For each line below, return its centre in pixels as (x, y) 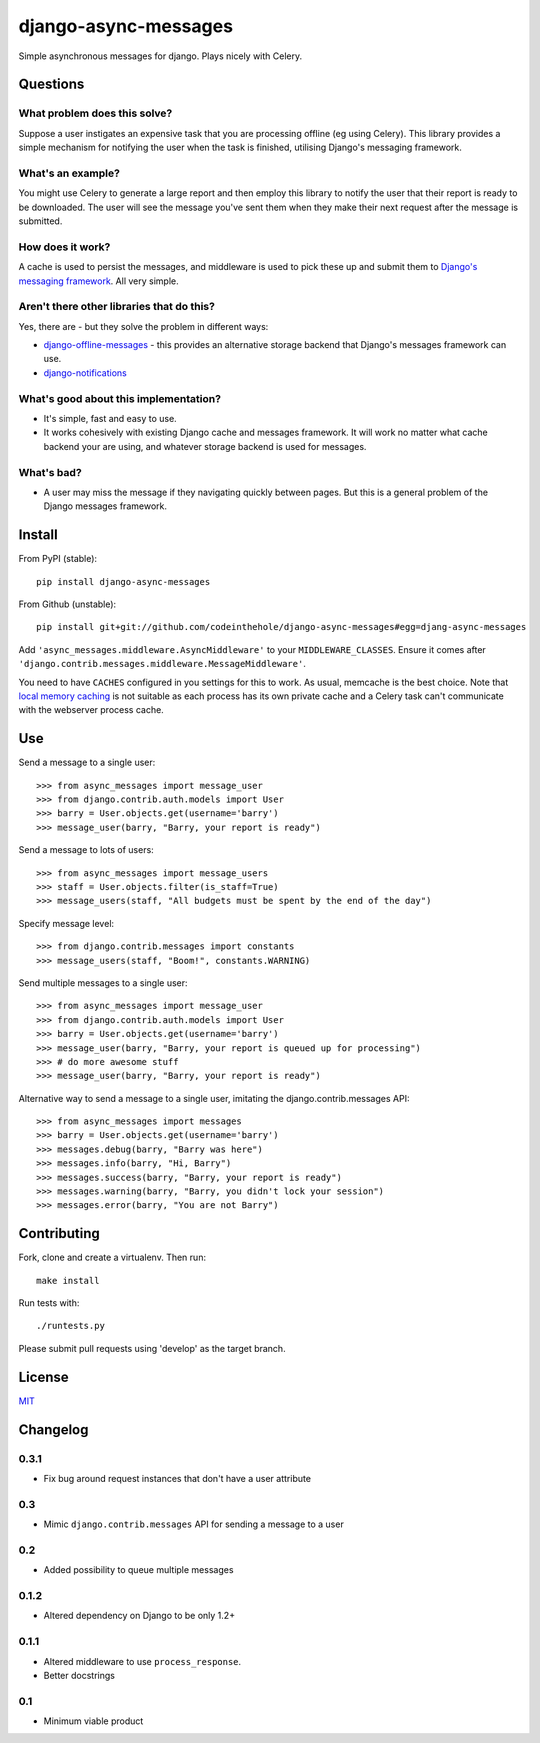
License (43, 1376)
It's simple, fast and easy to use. (110, 418)
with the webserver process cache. (91, 710)
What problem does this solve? (95, 113)
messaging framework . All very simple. (98, 281)
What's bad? (50, 472)
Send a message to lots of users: (86, 850)
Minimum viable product (93, 1721)
